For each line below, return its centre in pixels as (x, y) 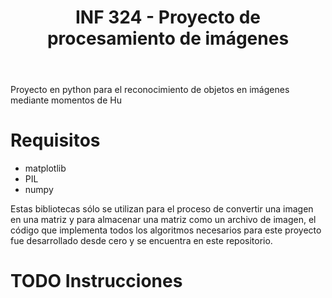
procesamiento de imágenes (168, 38)
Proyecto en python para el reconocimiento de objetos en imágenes (150, 90)
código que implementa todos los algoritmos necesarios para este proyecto (166, 230)
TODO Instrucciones (96, 281)
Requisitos (55, 140)
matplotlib (45, 168)
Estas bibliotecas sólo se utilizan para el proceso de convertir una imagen (162, 209)
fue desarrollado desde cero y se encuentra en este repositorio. (141, 241)
